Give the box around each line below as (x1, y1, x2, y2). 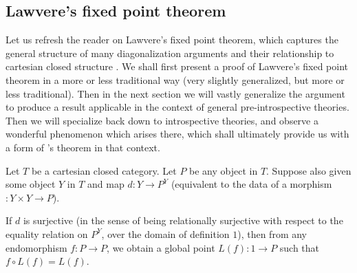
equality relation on (6, 226, 88, 241)
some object (6, 177, 56, 191)
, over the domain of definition (101, 226, 230, 241)
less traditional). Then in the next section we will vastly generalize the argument (6, 86, 345, 100)
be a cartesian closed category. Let (31, 163, 177, 177)
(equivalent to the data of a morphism (171, 177, 332, 191)
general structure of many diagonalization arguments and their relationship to (6, 45, 334, 60)
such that (279, 240, 320, 254)
